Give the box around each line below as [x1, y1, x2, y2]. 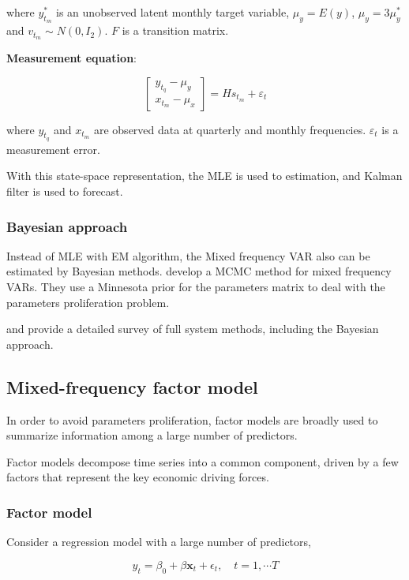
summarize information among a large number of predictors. [6, 427, 298, 443]
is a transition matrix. [122, 22, 229, 39]
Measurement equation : [6, 50, 137, 66]
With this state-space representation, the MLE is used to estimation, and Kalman [6, 167, 403, 184]
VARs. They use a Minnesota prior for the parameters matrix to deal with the [6, 279, 385, 295]
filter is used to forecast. [6, 183, 123, 200]
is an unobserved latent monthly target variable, [56, 4, 290, 20]
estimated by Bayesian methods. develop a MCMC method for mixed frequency [6, 263, 392, 279]
